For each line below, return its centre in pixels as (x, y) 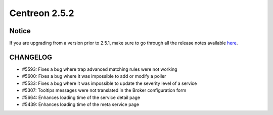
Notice (20, 31)
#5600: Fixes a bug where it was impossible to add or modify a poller (94, 76)
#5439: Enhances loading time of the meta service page (81, 104)
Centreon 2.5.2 (42, 13)
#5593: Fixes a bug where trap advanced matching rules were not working (100, 69)
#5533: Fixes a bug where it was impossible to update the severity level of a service (109, 83)
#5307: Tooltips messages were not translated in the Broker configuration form (104, 90)
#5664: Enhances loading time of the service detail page (81, 97)
